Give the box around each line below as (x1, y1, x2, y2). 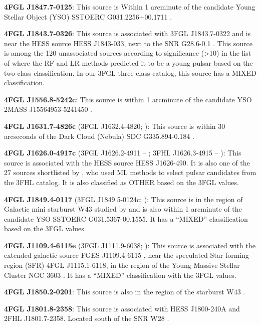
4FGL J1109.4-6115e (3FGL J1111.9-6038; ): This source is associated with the (4, 240, 255, 250)
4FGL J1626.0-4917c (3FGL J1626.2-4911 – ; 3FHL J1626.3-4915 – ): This (4, 147, 241, 158)
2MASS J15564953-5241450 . (4, 104, 92, 114)
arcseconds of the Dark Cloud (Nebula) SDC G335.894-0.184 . (4, 130, 194, 141)
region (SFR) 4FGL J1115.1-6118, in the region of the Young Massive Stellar (4, 260, 240, 270)
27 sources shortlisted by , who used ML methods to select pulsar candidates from (4, 167, 256, 178)
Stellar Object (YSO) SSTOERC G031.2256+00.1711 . (4, 11, 172, 22)
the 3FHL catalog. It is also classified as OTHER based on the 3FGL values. (4, 177, 239, 187)
